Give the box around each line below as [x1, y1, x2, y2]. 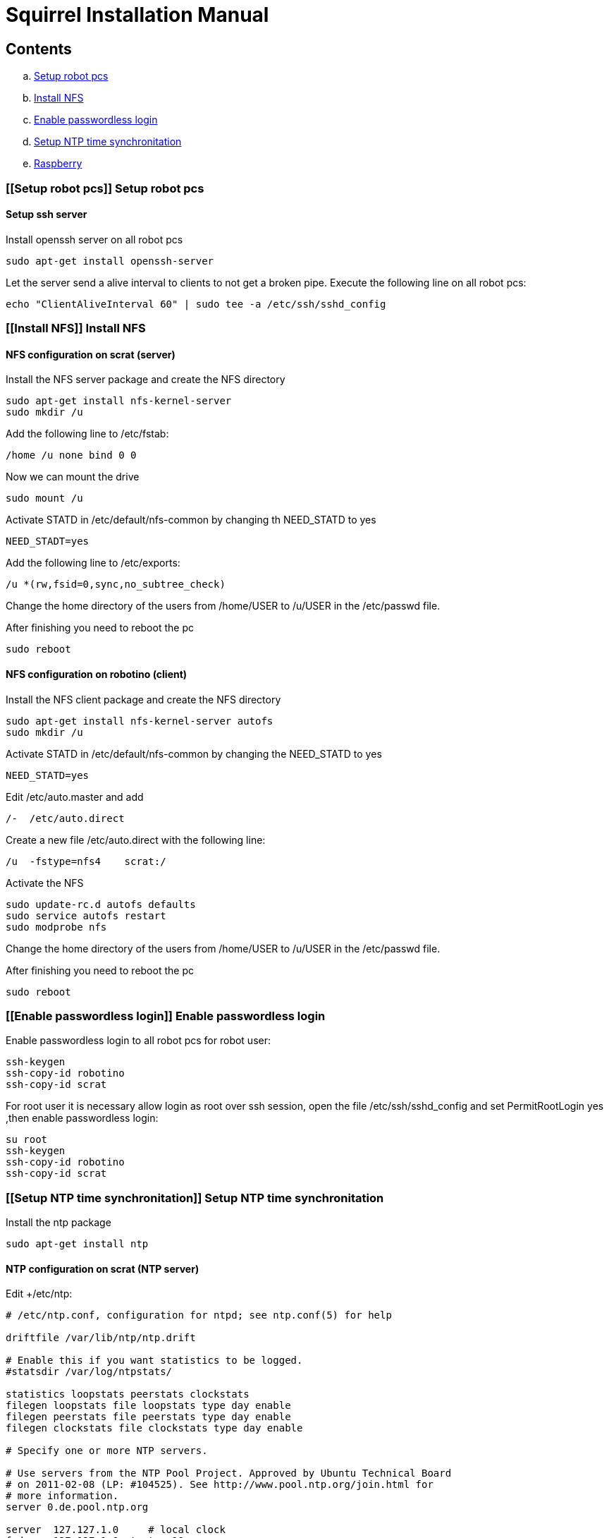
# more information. [6, 1490, 119, 1502]
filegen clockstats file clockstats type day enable [6, 1422, 303, 1434]
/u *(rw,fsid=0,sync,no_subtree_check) [6, 579, 226, 591]
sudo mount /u [6, 492, 83, 504]
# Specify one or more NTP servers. [6, 1445, 208, 1457]
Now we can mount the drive [6, 471, 140, 483]
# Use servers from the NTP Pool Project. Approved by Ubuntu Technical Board [6, 1467, 452, 1479]
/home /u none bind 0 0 [6, 449, 137, 461]
